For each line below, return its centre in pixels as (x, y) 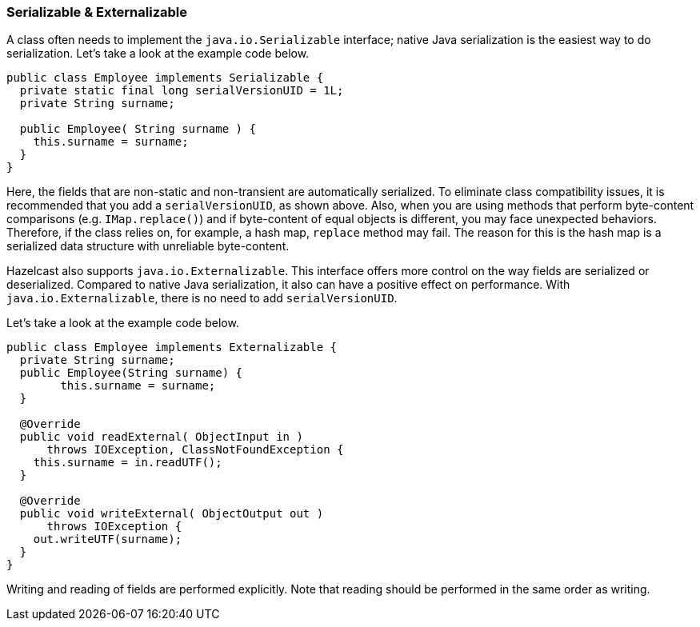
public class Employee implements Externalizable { (172, 347)
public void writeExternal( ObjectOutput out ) (172, 514)
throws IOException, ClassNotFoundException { (195, 450)
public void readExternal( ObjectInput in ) (161, 437)
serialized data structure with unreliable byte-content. (148, 246)
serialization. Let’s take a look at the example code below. (158, 54)
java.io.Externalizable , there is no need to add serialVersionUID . (202, 298)
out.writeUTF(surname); (108, 539)
